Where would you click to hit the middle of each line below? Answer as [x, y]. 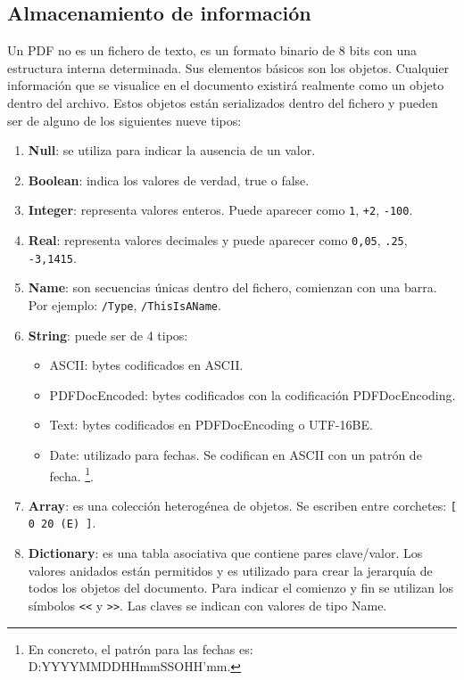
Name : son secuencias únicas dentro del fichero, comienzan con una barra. [232, 287]
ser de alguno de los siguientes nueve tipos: [124, 120]
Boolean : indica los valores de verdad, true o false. [169, 180]
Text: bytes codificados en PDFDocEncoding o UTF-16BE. [211, 425]
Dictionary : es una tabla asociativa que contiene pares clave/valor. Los [225, 553]
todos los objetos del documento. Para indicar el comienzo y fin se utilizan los [241, 588]
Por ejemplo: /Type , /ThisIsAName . [124, 304]
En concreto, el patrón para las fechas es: [141, 648]
